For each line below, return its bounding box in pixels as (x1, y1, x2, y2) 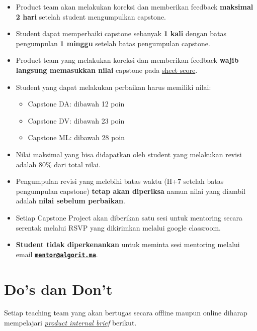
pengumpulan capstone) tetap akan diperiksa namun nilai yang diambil (16, 185, 245, 196)
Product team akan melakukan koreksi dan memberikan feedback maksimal (16, 2, 253, 12)
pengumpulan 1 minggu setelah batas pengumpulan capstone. (16, 38, 210, 48)
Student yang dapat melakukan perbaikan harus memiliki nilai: (16, 81, 211, 92)
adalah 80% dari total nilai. (16, 159, 101, 169)
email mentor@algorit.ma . (16, 249, 98, 259)
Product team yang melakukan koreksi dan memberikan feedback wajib (16, 55, 239, 65)
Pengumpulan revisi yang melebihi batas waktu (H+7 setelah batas (16, 176, 224, 186)
